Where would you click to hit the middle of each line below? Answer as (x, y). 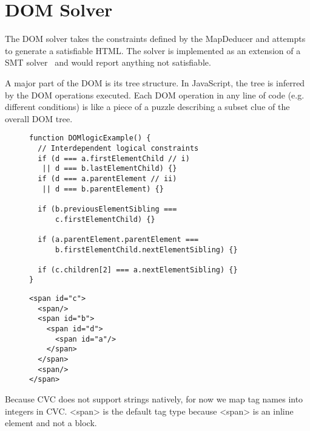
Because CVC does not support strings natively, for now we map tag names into (154, 399)
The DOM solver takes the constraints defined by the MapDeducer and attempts (155, 39)
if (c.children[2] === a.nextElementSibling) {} (138, 270)
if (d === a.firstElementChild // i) (114, 158)
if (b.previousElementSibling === (107, 209)
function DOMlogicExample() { (90, 138)
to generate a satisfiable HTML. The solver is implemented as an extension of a (153, 50)
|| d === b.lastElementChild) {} (110, 169)
